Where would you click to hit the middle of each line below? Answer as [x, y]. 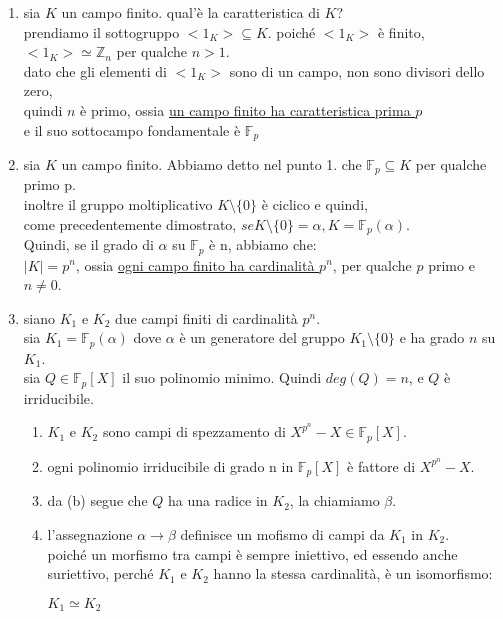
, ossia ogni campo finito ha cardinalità [195, 264]
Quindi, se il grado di [88, 244]
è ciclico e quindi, [314, 204]
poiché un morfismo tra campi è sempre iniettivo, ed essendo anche [252, 553]
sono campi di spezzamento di [194, 431]
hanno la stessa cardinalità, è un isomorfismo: [353, 573]
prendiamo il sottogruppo [101, 31]
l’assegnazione [90, 533]
